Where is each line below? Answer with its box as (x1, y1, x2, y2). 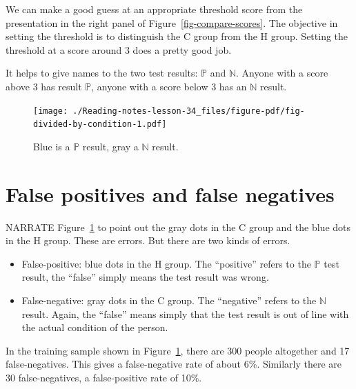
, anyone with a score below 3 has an (91, 79, 247, 93)
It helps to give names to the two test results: (6, 66, 198, 80)
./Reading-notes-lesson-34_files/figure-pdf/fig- (72, 106, 305, 116)
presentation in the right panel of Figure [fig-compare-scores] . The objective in (6, 15, 338, 30)
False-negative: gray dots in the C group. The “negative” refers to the (21, 292, 317, 307)
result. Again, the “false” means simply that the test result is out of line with (21, 306, 349, 321)
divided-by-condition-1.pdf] (33, 119, 167, 130)
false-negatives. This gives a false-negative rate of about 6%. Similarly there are (6, 357, 342, 371)
